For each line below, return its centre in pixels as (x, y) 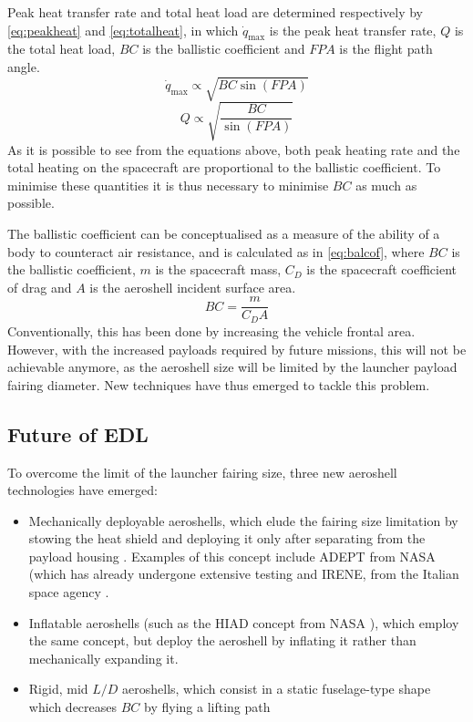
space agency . (69, 592)
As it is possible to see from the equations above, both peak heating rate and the (234, 149)
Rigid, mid (58, 689)
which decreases (73, 707)
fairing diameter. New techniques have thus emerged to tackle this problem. (219, 384)
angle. (24, 66)
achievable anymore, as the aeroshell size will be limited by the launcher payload (232, 367)
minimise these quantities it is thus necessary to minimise (168, 185)
